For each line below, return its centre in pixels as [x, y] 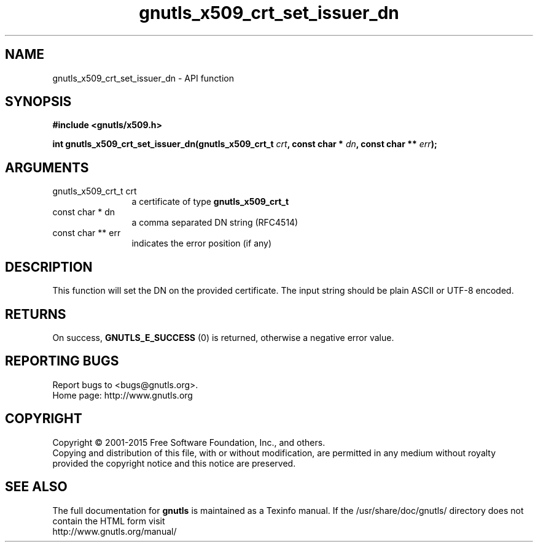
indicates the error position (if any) [202, 243]
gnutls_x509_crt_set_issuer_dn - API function [143, 78]
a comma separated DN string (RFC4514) [215, 223]
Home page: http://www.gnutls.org [123, 395]
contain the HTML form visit [109, 521]
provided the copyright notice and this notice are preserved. [174, 463]
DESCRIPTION [49, 267]
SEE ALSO [36, 487]
